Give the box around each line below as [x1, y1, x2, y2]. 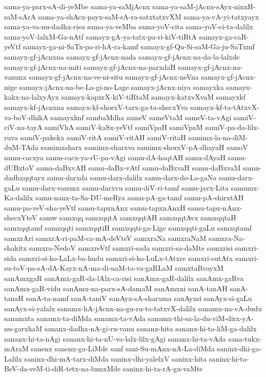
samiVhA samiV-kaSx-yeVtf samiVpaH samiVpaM [45, 122, 203, 133]
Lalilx [4, 353, 22, 364]
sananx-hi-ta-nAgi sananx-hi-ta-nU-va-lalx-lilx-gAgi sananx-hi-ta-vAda [4, 333, 226, 344]
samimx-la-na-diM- [188, 131, 248, 142]
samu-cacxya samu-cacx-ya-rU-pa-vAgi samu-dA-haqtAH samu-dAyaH [4, 152, 226, 162]
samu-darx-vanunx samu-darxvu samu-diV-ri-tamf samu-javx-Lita [22, 182, 229, 193]
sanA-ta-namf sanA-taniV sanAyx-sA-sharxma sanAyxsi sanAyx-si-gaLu [26, 293, 252, 304]
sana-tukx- [228, 333, 262, 344]
